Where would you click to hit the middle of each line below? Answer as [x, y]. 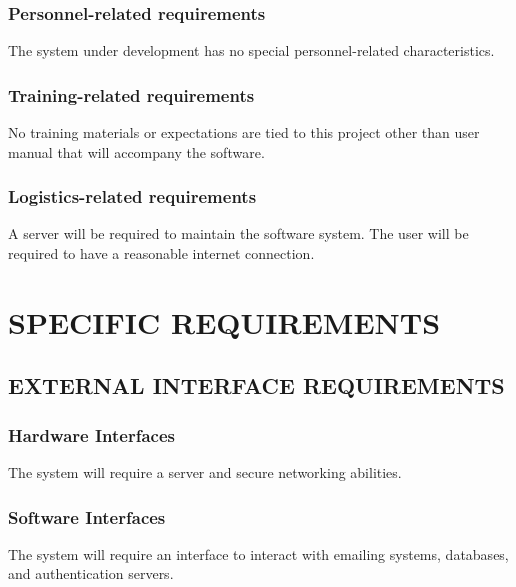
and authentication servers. [91, 573]
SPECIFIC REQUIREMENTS [224, 321]
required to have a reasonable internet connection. [161, 253]
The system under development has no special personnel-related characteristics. [251, 50]
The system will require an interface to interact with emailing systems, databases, [258, 553]
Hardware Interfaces [91, 434]
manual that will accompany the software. [136, 151]
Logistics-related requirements [132, 196]
